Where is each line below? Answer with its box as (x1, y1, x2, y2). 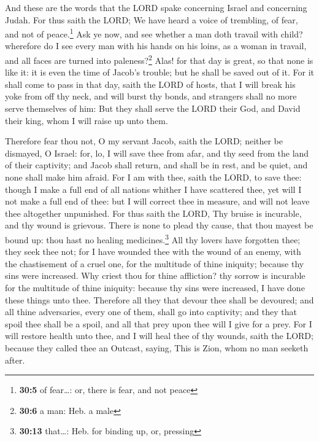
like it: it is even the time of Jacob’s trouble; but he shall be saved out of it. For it (5, 66, 314, 79)
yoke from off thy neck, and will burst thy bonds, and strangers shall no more (5, 90, 297, 103)
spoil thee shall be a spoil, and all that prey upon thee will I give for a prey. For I (5, 317, 312, 330)
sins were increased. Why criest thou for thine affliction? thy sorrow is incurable (5, 269, 306, 282)
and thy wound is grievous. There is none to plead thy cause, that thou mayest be (5, 219, 313, 232)
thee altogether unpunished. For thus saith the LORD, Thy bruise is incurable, (5, 206, 302, 219)
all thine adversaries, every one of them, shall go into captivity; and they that (5, 305, 297, 318)
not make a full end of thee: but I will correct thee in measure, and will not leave (5, 195, 310, 208)
